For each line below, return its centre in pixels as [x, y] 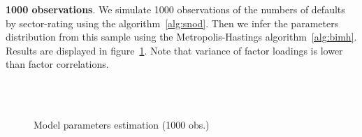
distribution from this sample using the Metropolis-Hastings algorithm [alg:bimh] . [181, 37]
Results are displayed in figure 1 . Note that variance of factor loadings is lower [174, 50]
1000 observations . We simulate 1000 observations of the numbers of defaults [175, 9]
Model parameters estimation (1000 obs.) [122, 125]
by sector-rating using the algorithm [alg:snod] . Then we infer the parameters [172, 23]
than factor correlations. [57, 64]
